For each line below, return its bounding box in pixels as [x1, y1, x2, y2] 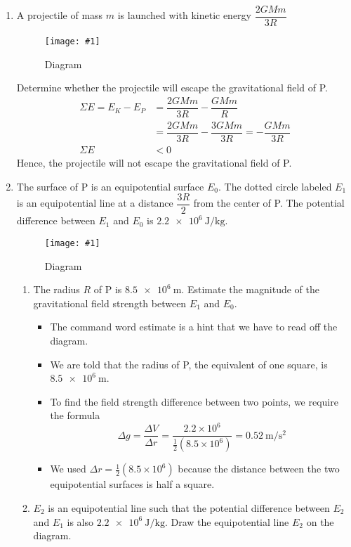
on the [306, 514, 334, 529]
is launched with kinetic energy [117, 8, 251, 22]
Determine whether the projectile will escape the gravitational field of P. [16, 80, 328, 95]
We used [50, 461, 86, 476]
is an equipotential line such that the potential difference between [48, 500, 330, 515]
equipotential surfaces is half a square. [50, 477, 215, 491]
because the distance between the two [178, 461, 340, 476]
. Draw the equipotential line [164, 514, 289, 529]
